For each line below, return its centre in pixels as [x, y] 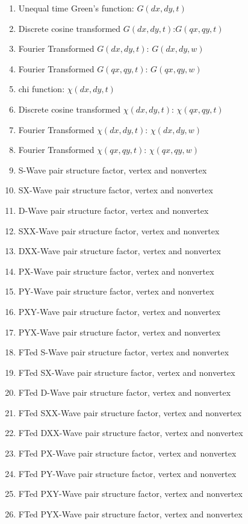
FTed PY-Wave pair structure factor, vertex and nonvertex [127, 473]
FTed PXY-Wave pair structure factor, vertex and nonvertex [130, 494]
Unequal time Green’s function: [76, 8]
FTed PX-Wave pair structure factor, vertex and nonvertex [127, 453]
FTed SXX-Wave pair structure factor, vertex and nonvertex [130, 412]
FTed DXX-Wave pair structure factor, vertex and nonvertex [131, 433]
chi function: [42, 89]
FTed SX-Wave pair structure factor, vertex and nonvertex [127, 372]
